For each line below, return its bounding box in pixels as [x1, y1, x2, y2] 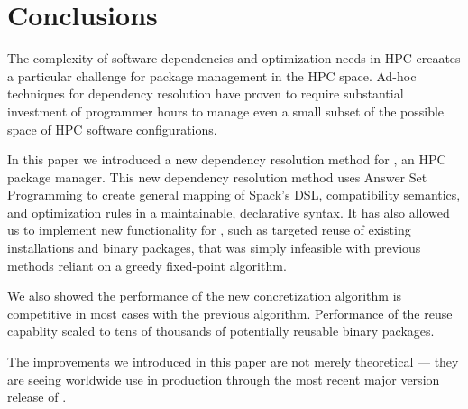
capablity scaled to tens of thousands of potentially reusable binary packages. [7, 321, 435, 340]
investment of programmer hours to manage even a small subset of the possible [7, 101, 445, 120]
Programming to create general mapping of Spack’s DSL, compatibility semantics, [7, 185, 461, 204]
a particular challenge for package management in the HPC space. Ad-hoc [7, 66, 417, 85]
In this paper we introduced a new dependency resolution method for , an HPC [7, 150, 446, 169]
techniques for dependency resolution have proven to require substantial [7, 84, 404, 103]
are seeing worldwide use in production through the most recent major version [7, 369, 440, 388]
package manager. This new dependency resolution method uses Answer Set [7, 167, 427, 186]
